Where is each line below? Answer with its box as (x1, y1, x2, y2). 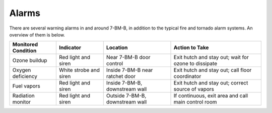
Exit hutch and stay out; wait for (173, 54, 249, 61)
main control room (173, 98, 217, 105)
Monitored (12, 41, 38, 48)
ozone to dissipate (173, 60, 218, 67)
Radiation (12, 92, 35, 99)
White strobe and (58, 66, 100, 73)
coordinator (173, 73, 201, 80)
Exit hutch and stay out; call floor (173, 66, 252, 73)
